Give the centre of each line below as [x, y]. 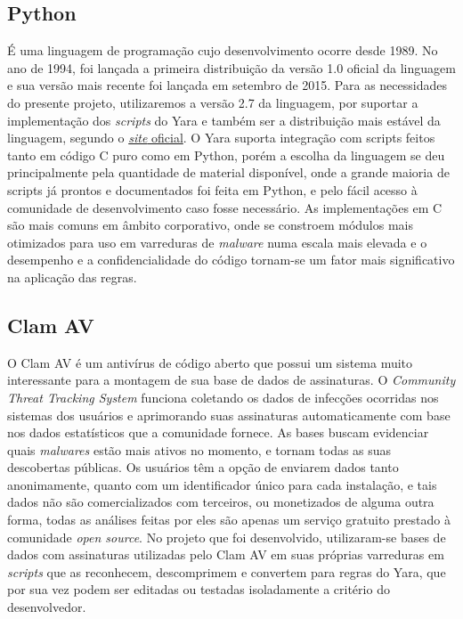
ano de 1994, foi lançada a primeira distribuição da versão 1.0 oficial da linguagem [231, 67]
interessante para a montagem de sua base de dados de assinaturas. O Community [231, 380]
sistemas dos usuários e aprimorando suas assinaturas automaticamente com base [229, 415]
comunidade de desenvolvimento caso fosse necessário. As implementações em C [225, 207]
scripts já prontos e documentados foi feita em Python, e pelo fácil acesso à [212, 189]
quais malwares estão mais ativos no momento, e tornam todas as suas [199, 449]
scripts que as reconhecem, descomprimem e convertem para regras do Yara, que [227, 571]
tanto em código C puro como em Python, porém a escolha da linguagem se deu [226, 155]
